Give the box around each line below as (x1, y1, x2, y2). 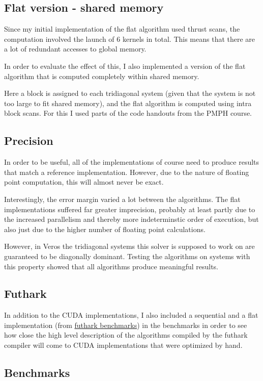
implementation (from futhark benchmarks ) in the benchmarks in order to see (4, 319, 247, 330)
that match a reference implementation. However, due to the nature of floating (4, 166, 249, 177)
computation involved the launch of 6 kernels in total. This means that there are (4, 33, 255, 44)
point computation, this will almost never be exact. (4, 176, 164, 187)
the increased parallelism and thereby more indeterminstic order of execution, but (4, 214, 259, 224)
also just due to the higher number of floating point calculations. (4, 223, 206, 234)
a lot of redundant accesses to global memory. (4, 43, 147, 54)
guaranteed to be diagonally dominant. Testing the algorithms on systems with (4, 250, 250, 261)
